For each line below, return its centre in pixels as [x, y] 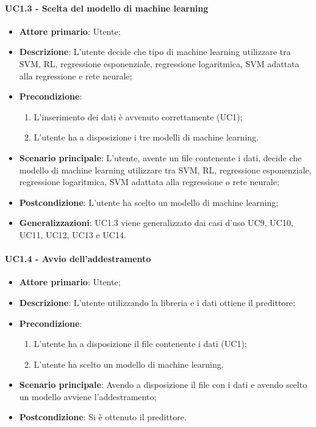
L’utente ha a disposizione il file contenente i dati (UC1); [140, 344]
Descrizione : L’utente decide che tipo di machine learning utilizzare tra [155, 52]
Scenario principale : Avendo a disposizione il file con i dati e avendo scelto [163, 385]
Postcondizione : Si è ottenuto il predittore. [103, 417]
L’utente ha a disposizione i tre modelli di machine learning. [146, 137]
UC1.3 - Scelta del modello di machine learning [107, 8]
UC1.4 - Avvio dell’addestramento [78, 259]
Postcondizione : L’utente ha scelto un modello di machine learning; [149, 202]
